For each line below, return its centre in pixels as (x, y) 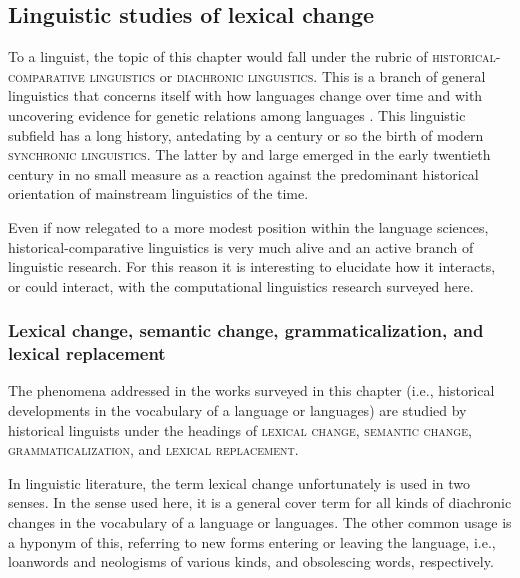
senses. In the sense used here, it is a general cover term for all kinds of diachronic (260, 502)
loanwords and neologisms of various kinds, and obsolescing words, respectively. (251, 561)
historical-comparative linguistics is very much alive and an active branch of (241, 246)
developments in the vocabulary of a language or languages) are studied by (237, 410)
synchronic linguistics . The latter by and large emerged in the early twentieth (249, 154)
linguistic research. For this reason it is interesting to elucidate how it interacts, (252, 266)
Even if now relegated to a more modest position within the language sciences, (248, 226)
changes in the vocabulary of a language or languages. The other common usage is (260, 522)
